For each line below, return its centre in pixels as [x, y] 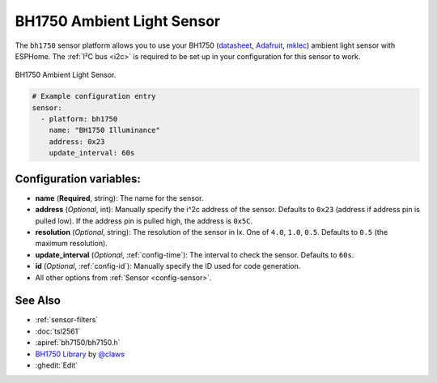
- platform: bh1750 [79, 119]
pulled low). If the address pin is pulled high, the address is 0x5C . [144, 221]
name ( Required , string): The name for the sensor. [119, 198]
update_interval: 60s [92, 153]
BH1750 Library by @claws [80, 354]
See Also [38, 301]
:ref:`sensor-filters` [67, 320]
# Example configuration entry [94, 96]
